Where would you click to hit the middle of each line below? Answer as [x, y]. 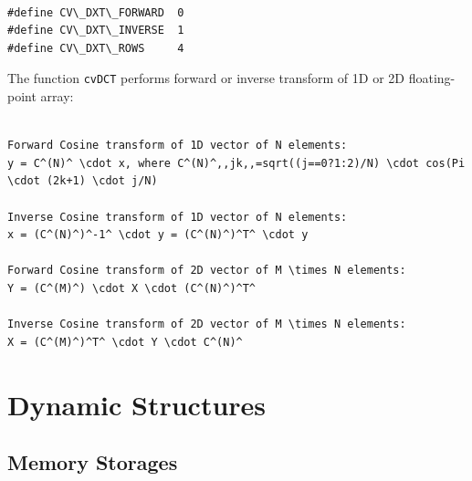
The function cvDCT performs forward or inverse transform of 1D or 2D [206, 78]
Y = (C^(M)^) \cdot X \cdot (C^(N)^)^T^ [132, 288]
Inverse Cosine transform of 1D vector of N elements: [178, 217]
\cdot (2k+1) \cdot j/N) [83, 181]
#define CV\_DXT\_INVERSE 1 [96, 31]
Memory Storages [93, 462]
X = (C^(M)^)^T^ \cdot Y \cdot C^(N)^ [125, 342]
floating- [432, 78]
